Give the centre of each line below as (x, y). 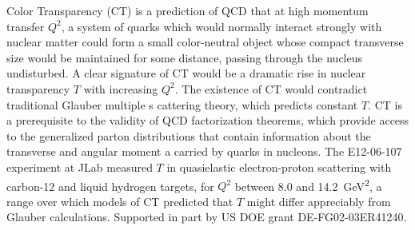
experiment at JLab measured (80, 167)
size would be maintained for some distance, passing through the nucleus (185, 57)
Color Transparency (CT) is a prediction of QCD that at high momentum (188, 10)
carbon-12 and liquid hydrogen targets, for (110, 186)
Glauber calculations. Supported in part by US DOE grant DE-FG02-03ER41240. (207, 217)
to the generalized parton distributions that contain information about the (189, 135)
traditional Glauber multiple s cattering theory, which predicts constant (182, 104)
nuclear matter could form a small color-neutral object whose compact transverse (205, 42)
